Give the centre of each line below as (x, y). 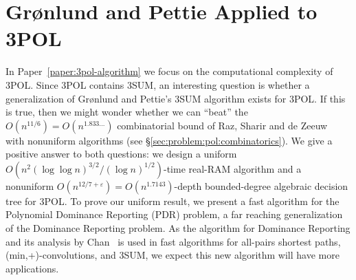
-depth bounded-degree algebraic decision (261, 185)
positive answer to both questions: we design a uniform (121, 154)
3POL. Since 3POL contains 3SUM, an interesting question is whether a (158, 84)
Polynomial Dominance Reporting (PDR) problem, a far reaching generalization (174, 214)
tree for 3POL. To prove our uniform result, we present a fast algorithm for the (173, 201)
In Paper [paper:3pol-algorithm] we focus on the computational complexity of (169, 71)
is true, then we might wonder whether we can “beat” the (127, 112)
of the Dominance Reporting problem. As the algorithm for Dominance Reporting (178, 228)
